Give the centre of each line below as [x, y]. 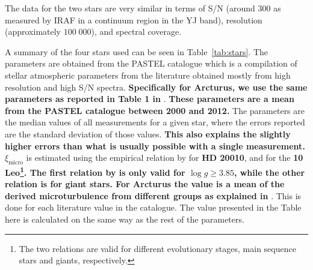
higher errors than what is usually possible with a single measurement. [155, 145]
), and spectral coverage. [136, 31]
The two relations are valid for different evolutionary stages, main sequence [157, 248]
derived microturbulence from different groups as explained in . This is [153, 195]
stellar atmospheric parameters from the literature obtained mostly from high [148, 75]
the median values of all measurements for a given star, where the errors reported [155, 122]
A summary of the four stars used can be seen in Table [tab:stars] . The [137, 51]
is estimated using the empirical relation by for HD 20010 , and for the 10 [165, 157]
